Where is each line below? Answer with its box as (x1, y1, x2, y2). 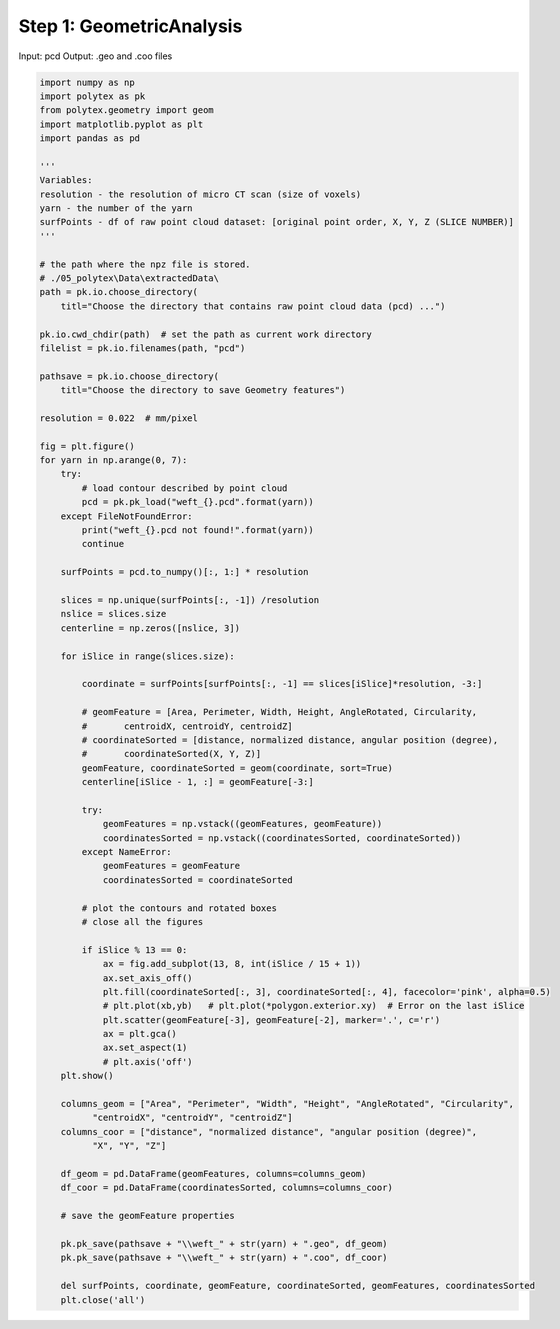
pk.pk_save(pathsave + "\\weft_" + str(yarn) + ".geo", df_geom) (60, 1238, 388, 1249)
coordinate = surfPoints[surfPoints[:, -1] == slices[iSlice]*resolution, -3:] (81, 678, 483, 690)
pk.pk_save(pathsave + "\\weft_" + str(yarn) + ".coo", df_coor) (60, 1252, 388, 1264)
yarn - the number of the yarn (39, 203, 194, 214)
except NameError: (81, 846, 172, 858)
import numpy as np (39, 76, 135, 88)
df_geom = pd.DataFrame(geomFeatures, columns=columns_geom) (60, 1168, 367, 1179)
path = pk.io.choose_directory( (39, 286, 199, 298)
